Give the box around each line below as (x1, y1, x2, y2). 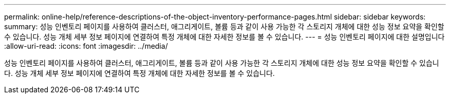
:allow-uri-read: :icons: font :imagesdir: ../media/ (4, 42, 168, 50)
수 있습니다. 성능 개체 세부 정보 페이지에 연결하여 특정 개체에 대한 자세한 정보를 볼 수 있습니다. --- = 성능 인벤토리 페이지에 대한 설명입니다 (4, 32, 445, 41)
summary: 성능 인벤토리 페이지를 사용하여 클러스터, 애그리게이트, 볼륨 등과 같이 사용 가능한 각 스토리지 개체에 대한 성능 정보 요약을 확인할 (4, 22, 444, 31)
